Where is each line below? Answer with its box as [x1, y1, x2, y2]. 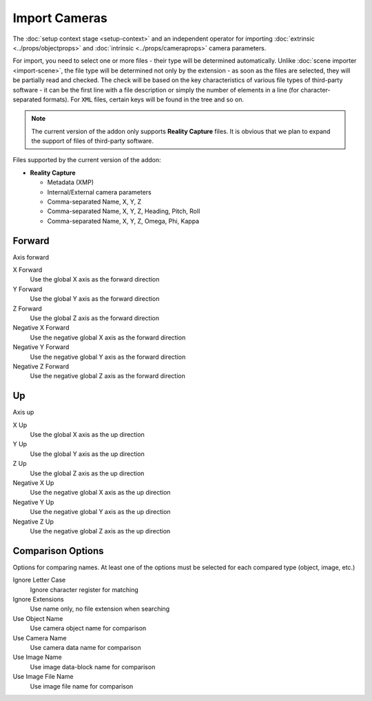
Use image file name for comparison [30, 682, 134, 690]
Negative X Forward [12, 324, 70, 332]
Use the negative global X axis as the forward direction [30, 333, 186, 342]
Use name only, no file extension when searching [30, 604, 170, 613]
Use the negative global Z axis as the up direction [30, 526, 171, 535]
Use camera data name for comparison [30, 644, 141, 652]
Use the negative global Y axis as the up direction [30, 508, 172, 516]
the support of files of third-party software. [31, 137, 154, 145]
